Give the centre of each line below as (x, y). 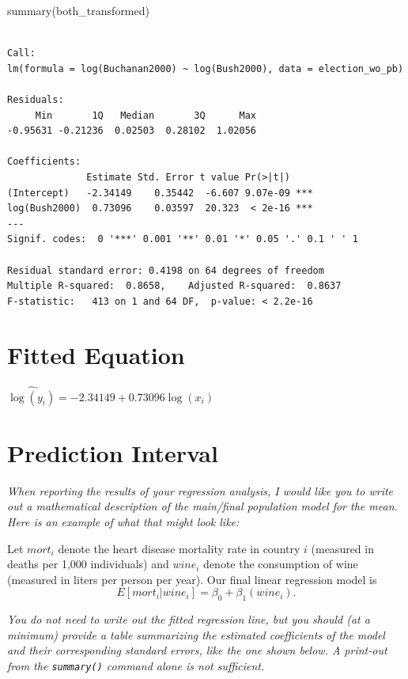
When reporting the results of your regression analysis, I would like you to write (200, 490)
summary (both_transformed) (78, 10)
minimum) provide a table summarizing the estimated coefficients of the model (196, 634)
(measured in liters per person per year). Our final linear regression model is (192, 579)
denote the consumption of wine (281, 564)
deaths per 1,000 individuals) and (88, 564)
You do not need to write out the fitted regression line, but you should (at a (189, 619)
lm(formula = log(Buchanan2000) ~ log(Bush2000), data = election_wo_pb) (206, 68)
